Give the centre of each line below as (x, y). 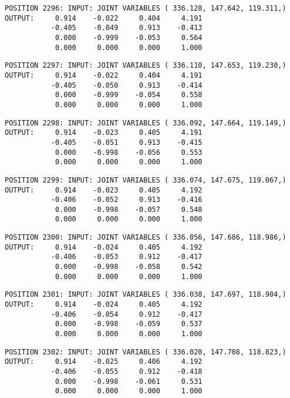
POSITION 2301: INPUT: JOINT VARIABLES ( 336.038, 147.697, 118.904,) (146, 295)
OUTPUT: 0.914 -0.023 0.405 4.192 (104, 190)
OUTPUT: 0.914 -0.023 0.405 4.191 (104, 133)
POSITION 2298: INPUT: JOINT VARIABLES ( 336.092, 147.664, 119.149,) (146, 123)
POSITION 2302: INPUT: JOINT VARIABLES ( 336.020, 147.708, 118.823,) (146, 352)
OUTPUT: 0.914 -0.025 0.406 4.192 (104, 362)
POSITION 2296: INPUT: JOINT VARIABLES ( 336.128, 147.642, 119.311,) (146, 8)
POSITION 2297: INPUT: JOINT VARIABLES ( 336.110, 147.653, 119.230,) (146, 66)
